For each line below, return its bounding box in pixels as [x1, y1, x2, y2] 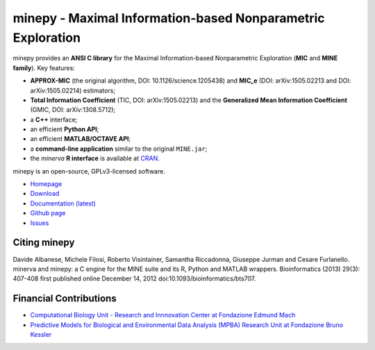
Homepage [30, 180, 62, 188]
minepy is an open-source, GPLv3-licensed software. [12, 167, 166, 175]
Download [30, 190, 60, 198]
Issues [30, 219, 49, 227]
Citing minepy [12, 237, 75, 249]
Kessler [30, 330, 52, 338]
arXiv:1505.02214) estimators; [30, 86, 116, 94]
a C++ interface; [30, 115, 78, 124]
